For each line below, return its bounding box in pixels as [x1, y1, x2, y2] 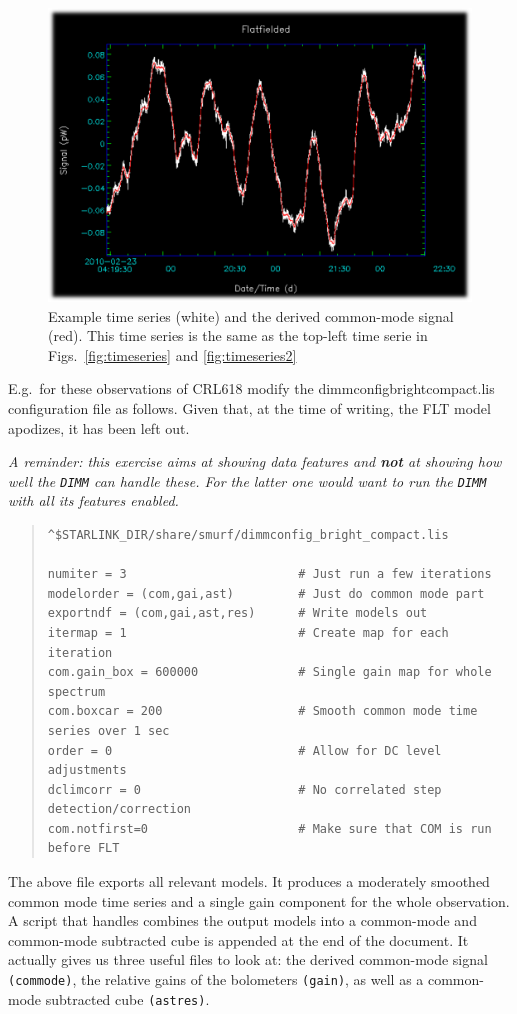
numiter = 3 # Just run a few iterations [47, 567, 492, 582]
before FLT [47, 841, 120, 856]
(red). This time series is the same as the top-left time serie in [48, 325, 428, 346]
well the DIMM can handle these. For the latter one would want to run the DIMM [8, 470, 487, 491]
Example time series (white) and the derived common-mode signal [48, 305, 454, 326]
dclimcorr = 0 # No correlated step [47, 782, 442, 797]
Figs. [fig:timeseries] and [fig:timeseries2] [48, 344, 297, 365]
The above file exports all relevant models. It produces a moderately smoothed [8, 871, 490, 892]
